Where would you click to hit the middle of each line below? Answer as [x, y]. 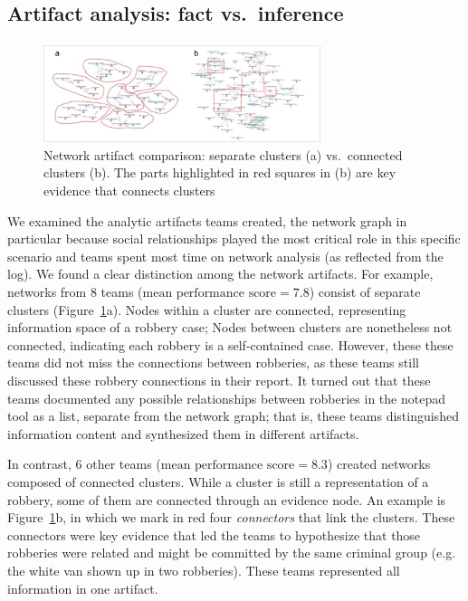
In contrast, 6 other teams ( [84, 464]
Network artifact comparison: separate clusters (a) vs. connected [223, 154]
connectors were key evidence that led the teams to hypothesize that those [214, 534]
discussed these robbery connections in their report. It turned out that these [219, 381]
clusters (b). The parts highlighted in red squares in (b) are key [220, 172]
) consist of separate [365, 292]
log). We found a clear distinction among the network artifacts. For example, [220, 274]
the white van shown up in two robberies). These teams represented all [204, 570]
